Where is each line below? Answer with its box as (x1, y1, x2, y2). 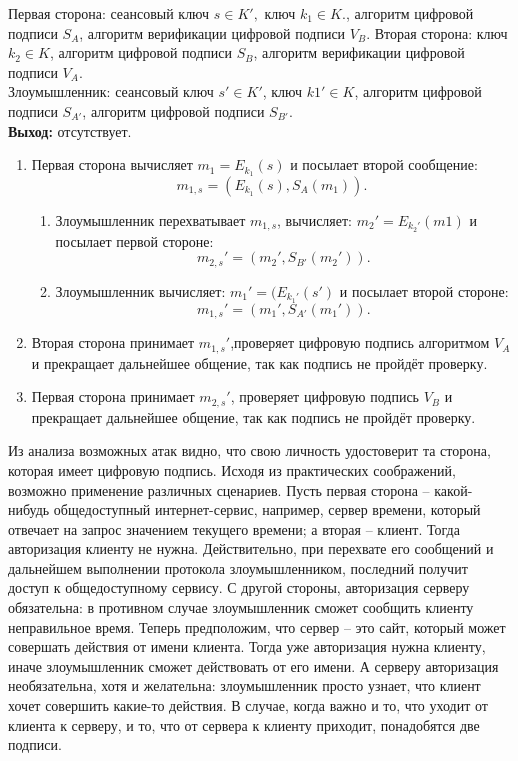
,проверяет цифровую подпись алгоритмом (230, 332, 490, 353)
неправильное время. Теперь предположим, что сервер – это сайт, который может (8, 616, 506, 637)
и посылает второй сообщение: (290, 154, 478, 175)
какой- (434, 479, 473, 500)
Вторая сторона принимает (31, 332, 195, 353)
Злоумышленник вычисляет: (55, 280, 226, 301)
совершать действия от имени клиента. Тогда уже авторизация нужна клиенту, (8, 636, 486, 657)
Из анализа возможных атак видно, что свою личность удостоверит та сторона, (8, 440, 491, 461)
